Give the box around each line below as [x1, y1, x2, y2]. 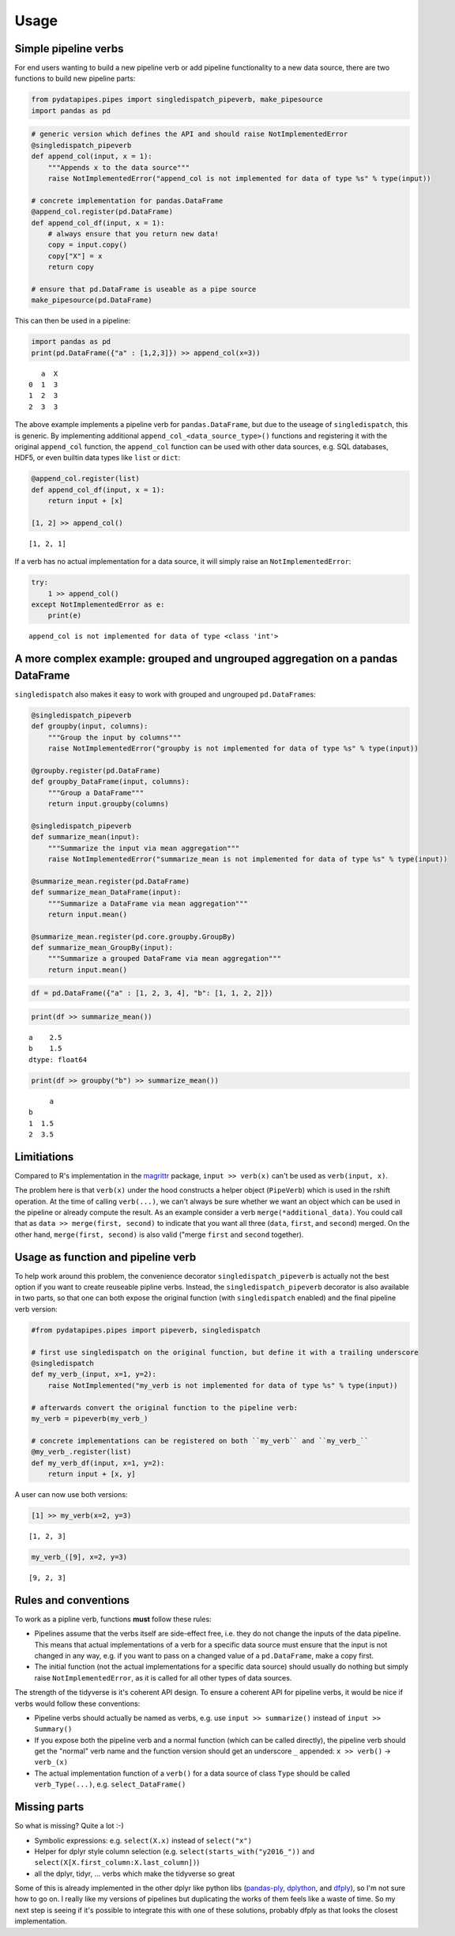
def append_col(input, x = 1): [31, 152, 153, 161]
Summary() [34, 1725, 73, 1734]
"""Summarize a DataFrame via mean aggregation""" [47, 898, 248, 908]
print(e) [47, 611, 82, 620]
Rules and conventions [14, 1594, 130, 1607]
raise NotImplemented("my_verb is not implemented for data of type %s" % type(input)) [47, 1381, 398, 1390]
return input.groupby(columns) [47, 800, 169, 808]
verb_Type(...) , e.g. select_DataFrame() [34, 1779, 186, 1789]
